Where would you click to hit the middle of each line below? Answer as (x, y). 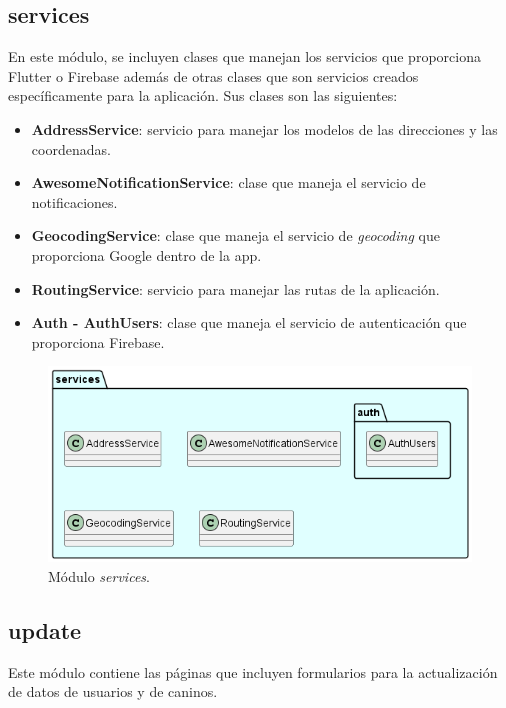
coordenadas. (71, 148)
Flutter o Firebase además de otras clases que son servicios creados (213, 75)
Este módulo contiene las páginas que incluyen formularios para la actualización (253, 671)
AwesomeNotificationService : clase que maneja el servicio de (228, 182)
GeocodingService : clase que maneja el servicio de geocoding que (235, 235)
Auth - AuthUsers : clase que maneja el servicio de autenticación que (249, 322)
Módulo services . (99, 575)
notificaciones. (74, 201)
